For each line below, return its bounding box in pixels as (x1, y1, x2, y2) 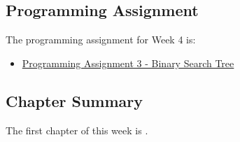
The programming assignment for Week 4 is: (6, 32, 196, 47)
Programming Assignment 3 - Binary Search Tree (22, 55, 234, 70)
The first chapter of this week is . (6, 122, 148, 137)
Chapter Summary (6, 90, 143, 111)
